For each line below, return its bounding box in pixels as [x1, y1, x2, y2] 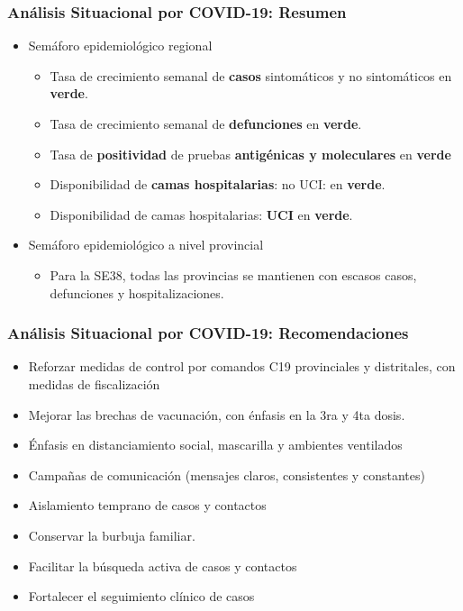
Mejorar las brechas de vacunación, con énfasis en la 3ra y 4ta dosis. [28, 405, 405, 424]
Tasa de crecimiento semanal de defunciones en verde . [50, 114, 362, 132]
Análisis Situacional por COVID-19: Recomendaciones [7, 322, 409, 344]
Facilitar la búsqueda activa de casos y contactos [28, 556, 297, 575]
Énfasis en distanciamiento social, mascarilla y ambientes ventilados [28, 435, 403, 454]
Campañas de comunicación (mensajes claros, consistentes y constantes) [28, 465, 425, 484]
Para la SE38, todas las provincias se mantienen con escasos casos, [50, 265, 417, 284]
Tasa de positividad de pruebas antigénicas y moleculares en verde [50, 144, 451, 163]
